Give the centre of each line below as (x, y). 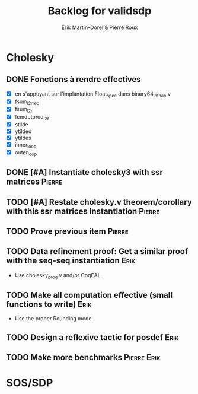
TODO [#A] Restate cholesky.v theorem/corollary (99, 202)
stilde (21, 124)
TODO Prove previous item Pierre (67, 231)
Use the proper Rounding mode (53, 319)
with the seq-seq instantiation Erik (71, 261)
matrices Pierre (34, 182)
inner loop (25, 145)
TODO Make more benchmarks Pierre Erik (84, 358)
